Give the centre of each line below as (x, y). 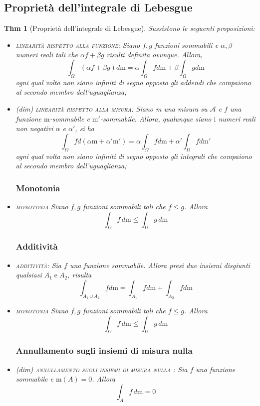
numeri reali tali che (47, 55)
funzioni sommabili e (187, 45)
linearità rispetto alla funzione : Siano (78, 45)
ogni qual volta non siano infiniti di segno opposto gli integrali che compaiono (134, 156)
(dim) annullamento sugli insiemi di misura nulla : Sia (102, 369)
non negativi (34, 128)
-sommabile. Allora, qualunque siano (156, 118)
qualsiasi (29, 275)
